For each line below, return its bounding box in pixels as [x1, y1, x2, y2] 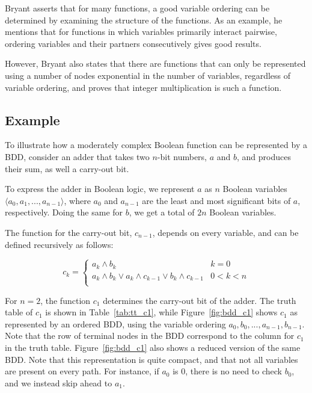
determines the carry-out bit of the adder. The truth [103, 294, 296, 306]
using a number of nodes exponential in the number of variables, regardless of [5, 69, 291, 81]
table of [5, 306, 33, 318]
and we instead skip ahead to [5, 376, 112, 389]
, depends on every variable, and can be [152, 226, 299, 238]
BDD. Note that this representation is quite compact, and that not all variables [5, 353, 298, 365]
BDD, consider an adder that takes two [5, 150, 150, 162]
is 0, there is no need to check [173, 365, 282, 377]
